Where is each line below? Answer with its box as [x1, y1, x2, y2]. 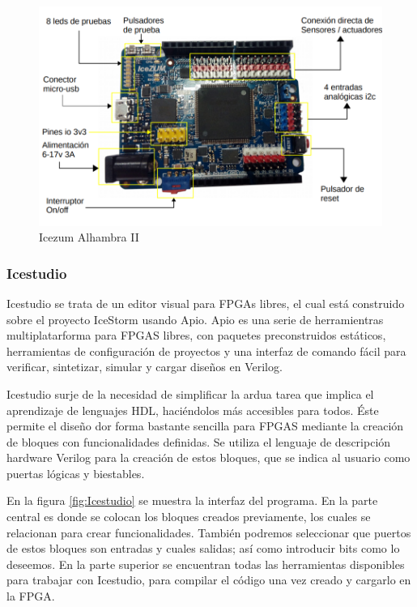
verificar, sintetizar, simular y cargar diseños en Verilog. [6, 358, 283, 375]
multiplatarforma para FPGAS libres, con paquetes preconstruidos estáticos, [6, 327, 386, 344]
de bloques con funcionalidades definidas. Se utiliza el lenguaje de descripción [6, 433, 391, 450]
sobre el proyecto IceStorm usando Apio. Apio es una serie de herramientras [6, 310, 384, 327]
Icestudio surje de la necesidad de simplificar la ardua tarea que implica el [6, 385, 374, 402]
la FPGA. [6, 588, 55, 605]
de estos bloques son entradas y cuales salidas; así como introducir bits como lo [6, 540, 400, 557]
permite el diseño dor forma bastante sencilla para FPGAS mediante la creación [6, 417, 404, 434]
